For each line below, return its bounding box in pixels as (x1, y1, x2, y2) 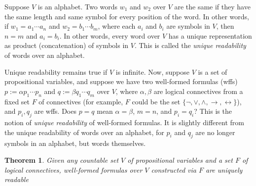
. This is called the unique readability (134, 40, 246, 50)
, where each (98, 21, 136, 31)
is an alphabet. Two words (37, 1, 117, 11)
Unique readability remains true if (4, 66, 108, 77)
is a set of (198, 66, 227, 77)
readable (4, 174, 29, 185)
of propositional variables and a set (127, 154, 233, 165)
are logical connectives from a (153, 86, 243, 96)
